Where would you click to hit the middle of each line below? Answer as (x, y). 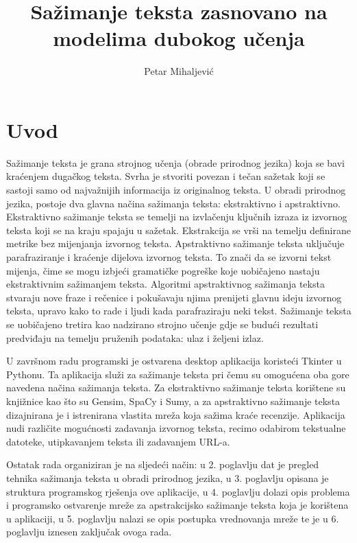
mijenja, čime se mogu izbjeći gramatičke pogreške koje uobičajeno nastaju (163, 270)
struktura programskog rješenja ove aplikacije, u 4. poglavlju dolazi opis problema (178, 491)
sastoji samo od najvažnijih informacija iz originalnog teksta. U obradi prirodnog (176, 190)
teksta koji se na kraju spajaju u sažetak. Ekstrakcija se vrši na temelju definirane (178, 230)
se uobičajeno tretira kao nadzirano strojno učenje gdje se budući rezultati (162, 324)
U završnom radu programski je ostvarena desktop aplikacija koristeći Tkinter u (174, 361)
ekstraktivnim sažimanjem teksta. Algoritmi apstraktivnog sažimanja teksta (165, 284)
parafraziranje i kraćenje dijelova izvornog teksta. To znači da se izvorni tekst (169, 257)
